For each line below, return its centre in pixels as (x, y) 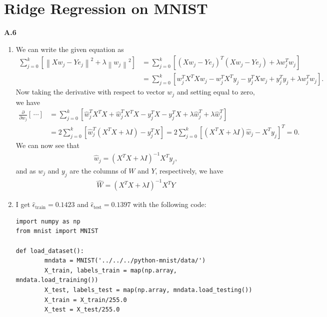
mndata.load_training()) (57, 280)
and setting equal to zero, (216, 92)
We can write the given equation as (70, 49)
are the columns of (98, 170)
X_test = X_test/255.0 (82, 310)
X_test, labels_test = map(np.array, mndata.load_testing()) (148, 290)
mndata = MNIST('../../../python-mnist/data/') (125, 261)
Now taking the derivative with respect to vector (90, 92)
